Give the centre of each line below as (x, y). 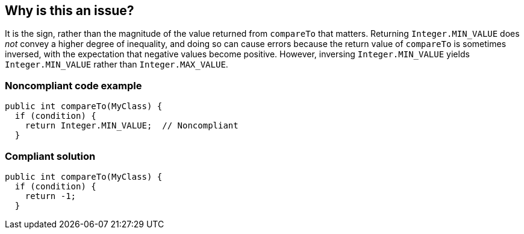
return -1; (51, 196)
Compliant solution (50, 156)
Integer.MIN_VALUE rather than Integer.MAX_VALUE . (117, 65)
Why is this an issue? (70, 11)
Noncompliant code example (73, 85)
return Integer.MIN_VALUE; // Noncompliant (132, 126)
